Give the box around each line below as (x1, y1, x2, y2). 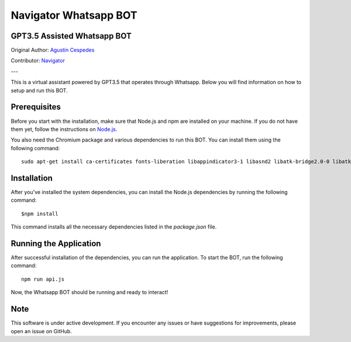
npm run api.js (21, 275, 65, 282)
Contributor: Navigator (11, 57, 66, 64)
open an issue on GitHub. (11, 327, 73, 334)
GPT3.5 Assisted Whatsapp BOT (11, 31, 132, 41)
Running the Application (11, 239, 101, 248)
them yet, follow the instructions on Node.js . (11, 126, 118, 133)
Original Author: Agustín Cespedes (11, 47, 95, 54)
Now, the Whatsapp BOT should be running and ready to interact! (11, 289, 168, 296)
